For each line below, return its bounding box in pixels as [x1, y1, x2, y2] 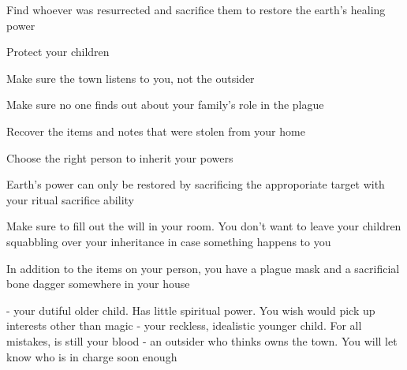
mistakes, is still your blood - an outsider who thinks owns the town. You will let [6, 332, 398, 349]
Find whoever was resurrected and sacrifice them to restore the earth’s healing [6, 2, 386, 17]
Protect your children [6, 43, 110, 60]
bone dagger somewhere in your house [6, 275, 190, 292]
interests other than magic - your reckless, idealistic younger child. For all [6, 317, 362, 334]
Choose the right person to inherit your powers [6, 149, 233, 166]
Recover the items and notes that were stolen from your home [6, 122, 305, 139]
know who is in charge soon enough [6, 348, 177, 364]
